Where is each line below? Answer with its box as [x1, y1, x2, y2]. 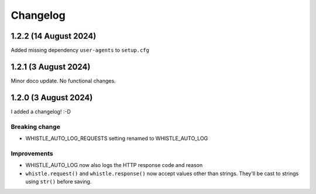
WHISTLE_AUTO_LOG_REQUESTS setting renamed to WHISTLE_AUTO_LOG [25, 135, 208, 142]
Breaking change [11, 122, 61, 131]
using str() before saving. [25, 178, 92, 185]
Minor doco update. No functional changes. [11, 77, 116, 84]
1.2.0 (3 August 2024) [11, 93, 93, 103]
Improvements [11, 149, 53, 158]
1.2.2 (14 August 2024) [11, 31, 97, 41]
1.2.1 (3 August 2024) [11, 62, 91, 72]
